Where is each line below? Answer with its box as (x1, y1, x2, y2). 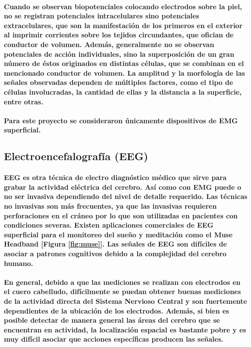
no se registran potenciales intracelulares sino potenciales (4, 11, 199, 21)
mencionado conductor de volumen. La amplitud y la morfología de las (4, 67, 245, 78)
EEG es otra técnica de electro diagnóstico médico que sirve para (4, 172, 227, 182)
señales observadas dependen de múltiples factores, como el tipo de (4, 77, 233, 87)
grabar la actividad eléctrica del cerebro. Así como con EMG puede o (4, 182, 241, 192)
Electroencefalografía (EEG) (4, 149, 148, 164)
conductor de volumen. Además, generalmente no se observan (4, 39, 214, 49)
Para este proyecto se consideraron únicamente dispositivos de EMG (4, 115, 238, 125)
